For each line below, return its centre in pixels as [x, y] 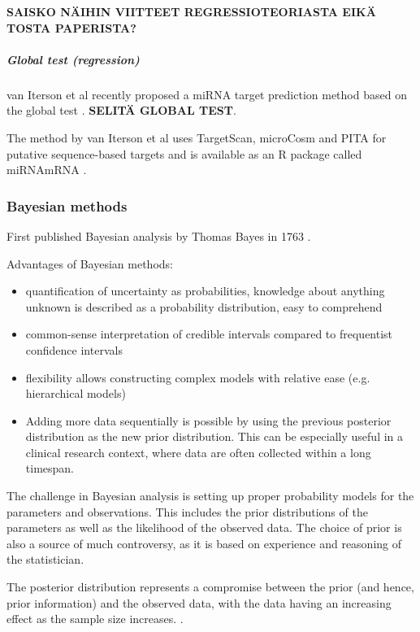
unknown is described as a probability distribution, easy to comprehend [204, 306]
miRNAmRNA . [47, 170]
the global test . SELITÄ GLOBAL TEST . [121, 110]
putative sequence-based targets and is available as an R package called [184, 153]
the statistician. [45, 559]
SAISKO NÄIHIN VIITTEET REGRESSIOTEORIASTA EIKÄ [191, 11]
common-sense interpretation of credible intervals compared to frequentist [209, 334]
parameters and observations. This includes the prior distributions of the [187, 511]
